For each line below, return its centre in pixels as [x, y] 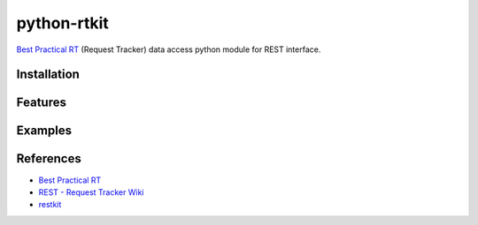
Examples [44, 131]
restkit [50, 205]
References [49, 159]
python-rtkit [63, 23]
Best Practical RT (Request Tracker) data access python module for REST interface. [169, 49]
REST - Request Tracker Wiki [91, 192]
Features [41, 103]
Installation [48, 75]
